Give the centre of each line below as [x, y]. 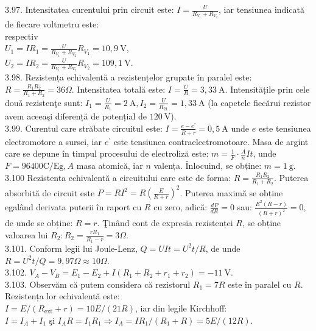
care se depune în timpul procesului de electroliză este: [107, 153]
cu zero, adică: [181, 207]
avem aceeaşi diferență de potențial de [76, 116]
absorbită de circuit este [50, 192]
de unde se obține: [39, 223]
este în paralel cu [260, 284]
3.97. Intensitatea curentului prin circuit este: [90, 9]
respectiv [22, 36]
